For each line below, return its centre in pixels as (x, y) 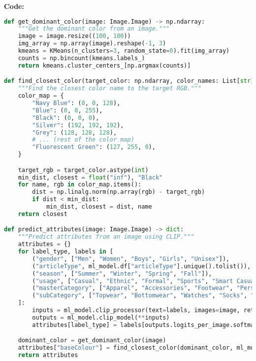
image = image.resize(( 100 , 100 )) (74, 36)
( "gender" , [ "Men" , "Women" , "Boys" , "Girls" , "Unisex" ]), (131, 259)
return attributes (48, 355)
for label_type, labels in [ (65, 252)
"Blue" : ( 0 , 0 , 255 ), (67, 110)
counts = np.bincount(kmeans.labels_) (81, 58)
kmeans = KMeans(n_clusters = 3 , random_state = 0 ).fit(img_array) (124, 51)
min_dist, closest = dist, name (99, 207)
